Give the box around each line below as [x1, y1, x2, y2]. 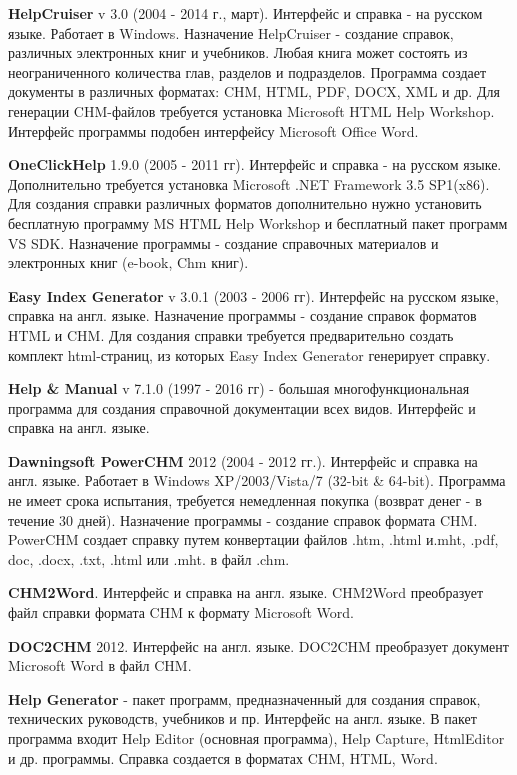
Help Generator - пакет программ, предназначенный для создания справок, [8, 688, 481, 709]
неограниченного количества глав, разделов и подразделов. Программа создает [8, 61, 487, 82]
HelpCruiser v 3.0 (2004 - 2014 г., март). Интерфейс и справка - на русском [8, 3, 483, 23]
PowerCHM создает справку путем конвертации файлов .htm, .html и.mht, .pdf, [8, 529, 499, 550]
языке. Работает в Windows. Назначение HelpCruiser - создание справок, [8, 22, 454, 43]
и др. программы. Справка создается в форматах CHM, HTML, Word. [8, 747, 438, 768]
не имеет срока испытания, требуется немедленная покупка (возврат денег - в [8, 490, 482, 511]
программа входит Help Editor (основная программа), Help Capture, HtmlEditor [8, 728, 505, 748]
